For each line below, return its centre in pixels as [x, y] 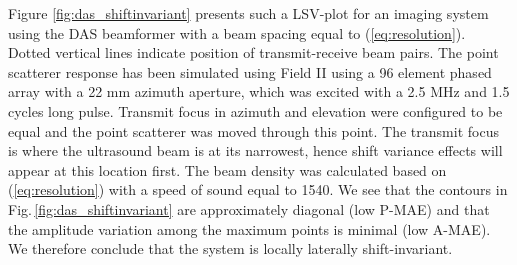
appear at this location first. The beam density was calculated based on [227, 169]
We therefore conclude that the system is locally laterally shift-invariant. [230, 248]
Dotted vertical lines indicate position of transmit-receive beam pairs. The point [253, 52]
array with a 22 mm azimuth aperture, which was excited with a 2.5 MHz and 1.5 [259, 91]
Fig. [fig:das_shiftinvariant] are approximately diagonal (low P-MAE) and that [249, 208]
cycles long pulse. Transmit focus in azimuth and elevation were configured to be [255, 110]
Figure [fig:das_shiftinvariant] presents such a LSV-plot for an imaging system [248, 13]
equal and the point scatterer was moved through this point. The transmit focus [253, 130]
